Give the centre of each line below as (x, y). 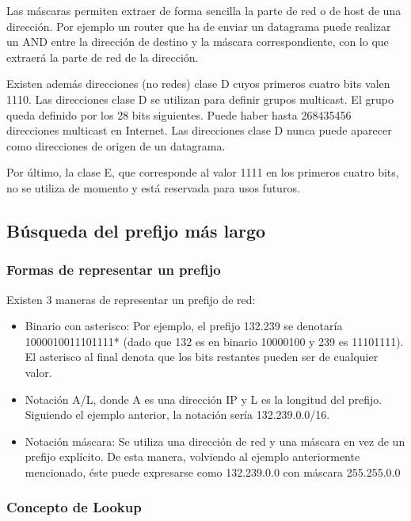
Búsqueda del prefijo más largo (136, 230)
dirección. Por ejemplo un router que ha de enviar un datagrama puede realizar (199, 26)
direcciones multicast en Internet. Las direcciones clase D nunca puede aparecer (199, 130)
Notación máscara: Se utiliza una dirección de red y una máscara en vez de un (215, 441)
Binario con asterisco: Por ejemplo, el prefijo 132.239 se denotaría (184, 326)
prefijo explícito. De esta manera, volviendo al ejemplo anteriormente (192, 456)
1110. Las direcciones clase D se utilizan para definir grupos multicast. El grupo (200, 99)
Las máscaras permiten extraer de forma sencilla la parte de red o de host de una (204, 10)
